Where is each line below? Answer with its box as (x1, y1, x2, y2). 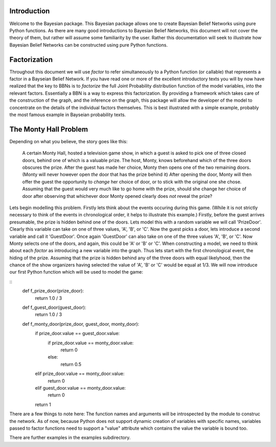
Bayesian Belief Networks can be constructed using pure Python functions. (9, 41, 168, 48)
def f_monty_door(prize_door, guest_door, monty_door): (22, 321, 140, 327)
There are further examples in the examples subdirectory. (9, 435, 131, 441)
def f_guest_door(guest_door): (22, 304, 86, 310)
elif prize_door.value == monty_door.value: (35, 371, 125, 377)
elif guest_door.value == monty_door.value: (35, 385, 126, 391)
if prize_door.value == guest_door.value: (35, 330, 120, 337)
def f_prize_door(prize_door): (22, 288, 84, 294)
